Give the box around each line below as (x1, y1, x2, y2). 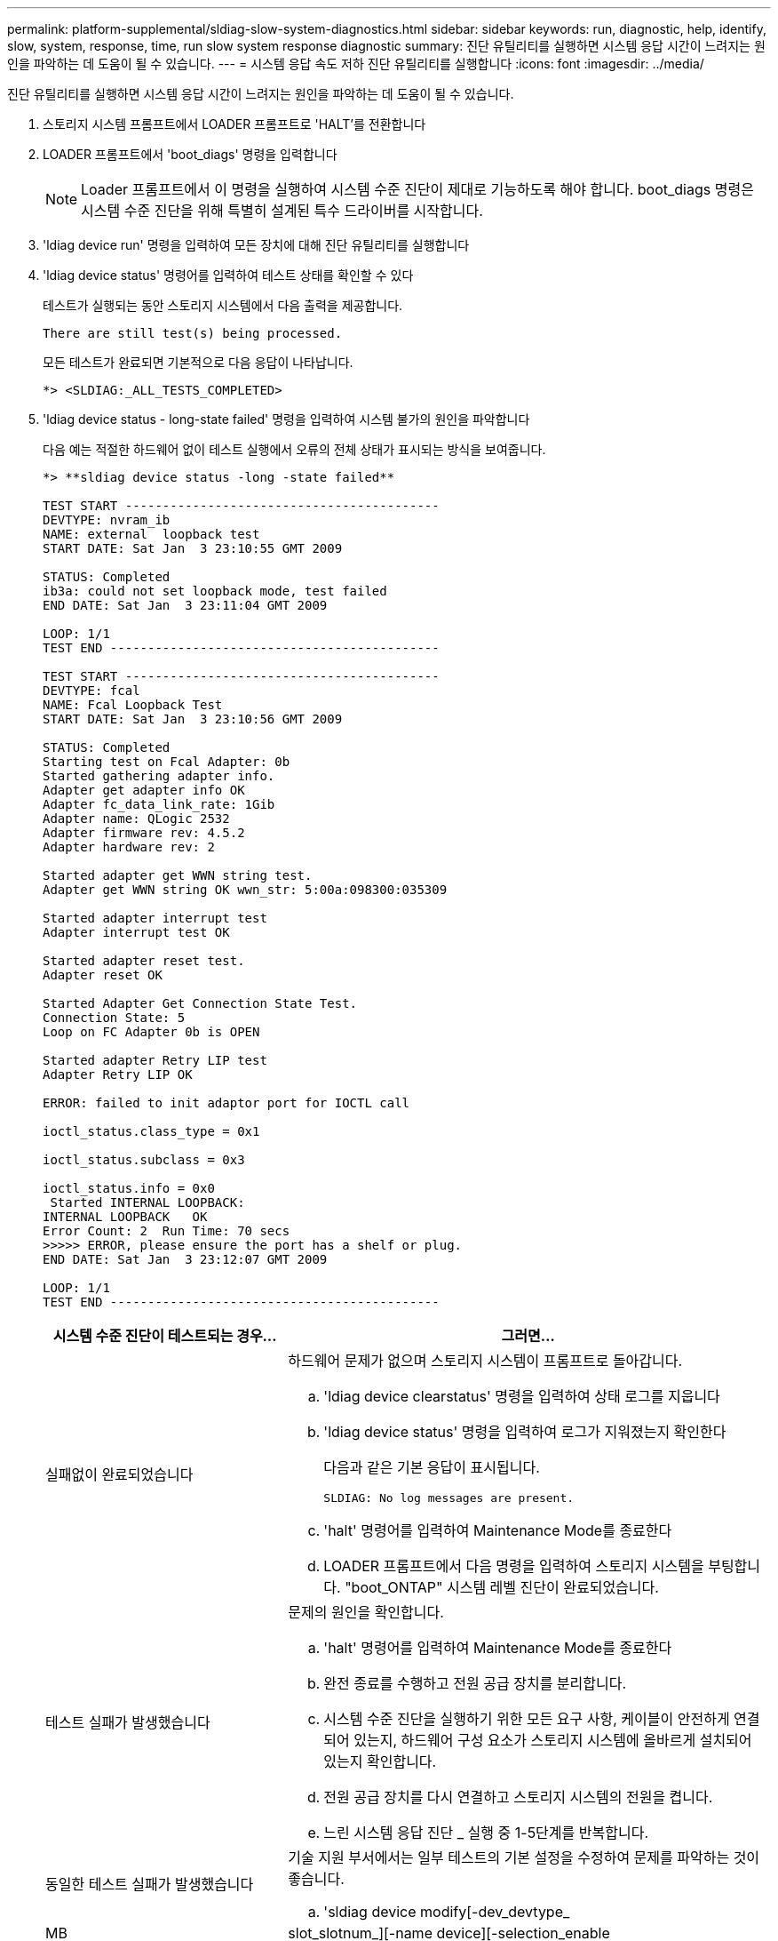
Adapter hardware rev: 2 (43, 840, 215, 854)
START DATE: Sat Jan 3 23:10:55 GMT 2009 (43, 541, 343, 555)
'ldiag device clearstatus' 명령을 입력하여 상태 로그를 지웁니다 (323, 1387, 720, 1405)
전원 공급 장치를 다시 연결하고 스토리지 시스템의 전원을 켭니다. (323, 1788, 713, 1806)
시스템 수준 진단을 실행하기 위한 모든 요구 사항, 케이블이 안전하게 (323, 1710, 730, 1728)
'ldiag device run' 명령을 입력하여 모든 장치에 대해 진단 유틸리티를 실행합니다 (43, 237, 470, 252)
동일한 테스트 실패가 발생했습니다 (45, 1875, 254, 1893)
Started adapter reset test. (43, 954, 245, 968)
